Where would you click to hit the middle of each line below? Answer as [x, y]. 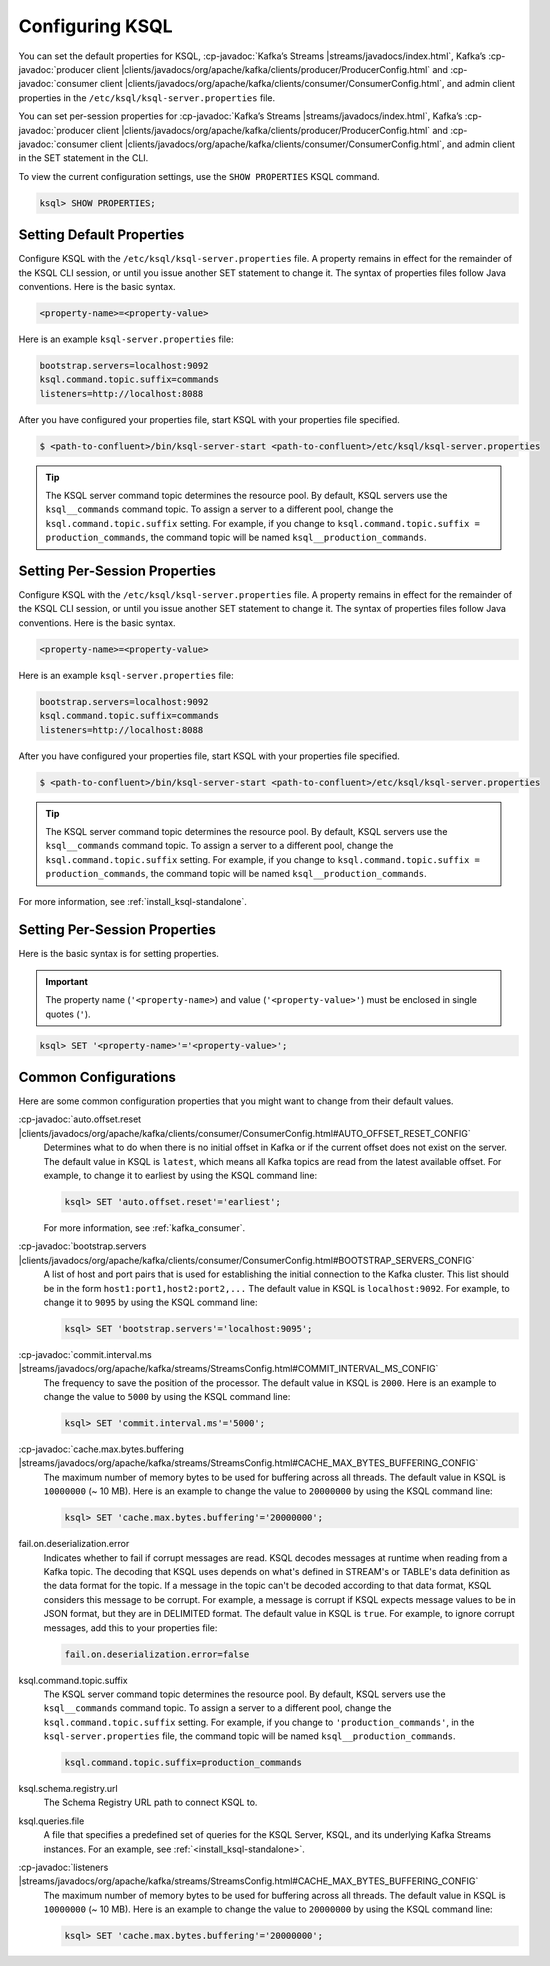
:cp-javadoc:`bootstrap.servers [82, 1246]
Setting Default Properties [101, 235]
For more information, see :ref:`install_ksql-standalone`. [132, 901]
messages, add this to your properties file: [130, 1627]
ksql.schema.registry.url [68, 1789]
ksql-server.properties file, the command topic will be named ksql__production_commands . [249, 1736]
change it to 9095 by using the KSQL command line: [150, 1302]
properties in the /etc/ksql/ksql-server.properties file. [147, 97]
